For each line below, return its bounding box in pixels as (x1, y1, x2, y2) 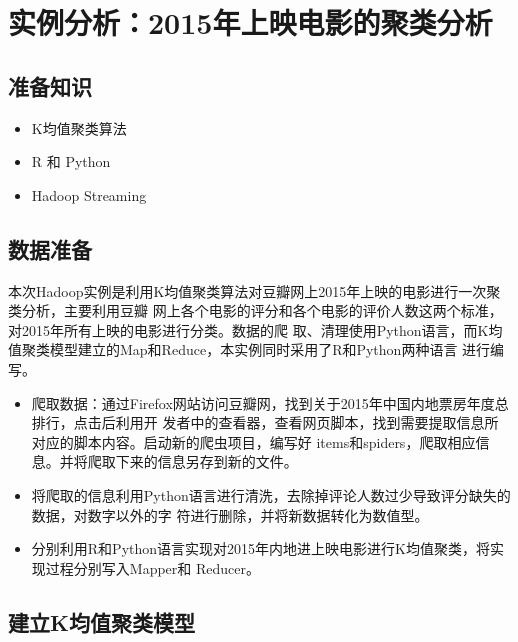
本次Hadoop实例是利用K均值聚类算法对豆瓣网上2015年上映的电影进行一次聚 (8, 280, 501, 301)
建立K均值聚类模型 (8, 606, 195, 637)
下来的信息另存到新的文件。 (115, 451, 298, 472)
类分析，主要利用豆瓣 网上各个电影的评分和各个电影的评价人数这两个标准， (8, 300, 503, 321)
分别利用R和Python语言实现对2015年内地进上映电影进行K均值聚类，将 (31, 538, 490, 559)
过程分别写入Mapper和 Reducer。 (45, 557, 260, 578)
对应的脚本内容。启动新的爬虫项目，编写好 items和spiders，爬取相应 (31, 431, 476, 452)
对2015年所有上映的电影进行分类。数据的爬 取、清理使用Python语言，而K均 (8, 319, 503, 340)
